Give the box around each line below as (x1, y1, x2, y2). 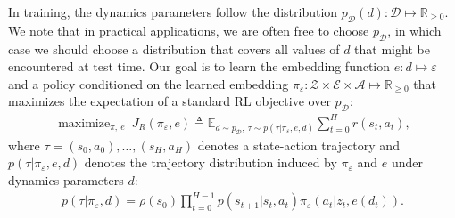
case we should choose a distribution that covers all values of (8, 39, 340, 58)
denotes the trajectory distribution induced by (84, 153, 337, 172)
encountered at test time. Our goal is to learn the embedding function (8, 57, 391, 76)
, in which (387, 20, 442, 39)
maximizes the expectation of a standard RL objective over (8, 92, 331, 110)
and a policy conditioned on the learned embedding (8, 74, 289, 93)
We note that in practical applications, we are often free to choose (8, 20, 369, 39)
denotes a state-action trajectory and (197, 135, 400, 154)
